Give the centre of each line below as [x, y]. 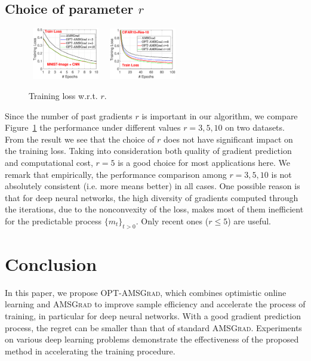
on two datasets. [255, 127]
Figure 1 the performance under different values [93, 127]
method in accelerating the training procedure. [90, 351]
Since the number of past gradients [69, 115]
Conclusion [51, 263]
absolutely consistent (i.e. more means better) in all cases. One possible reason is [153, 186]
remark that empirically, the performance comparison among [116, 174]
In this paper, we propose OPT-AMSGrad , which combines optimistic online [146, 292]
